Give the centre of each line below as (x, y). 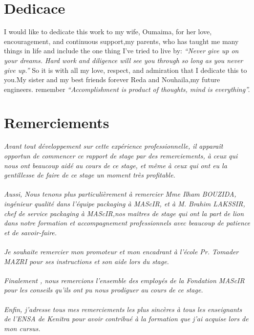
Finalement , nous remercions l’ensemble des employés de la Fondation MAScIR (124, 280)
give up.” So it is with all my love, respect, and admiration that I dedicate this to (126, 70)
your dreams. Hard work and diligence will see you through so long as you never (124, 60)
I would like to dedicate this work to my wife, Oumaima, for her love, (108, 32)
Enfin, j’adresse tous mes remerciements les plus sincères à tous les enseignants (123, 309)
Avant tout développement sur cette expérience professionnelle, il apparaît (114, 146)
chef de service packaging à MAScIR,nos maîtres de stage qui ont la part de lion (124, 213)
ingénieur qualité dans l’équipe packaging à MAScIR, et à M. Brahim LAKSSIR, (125, 203)
